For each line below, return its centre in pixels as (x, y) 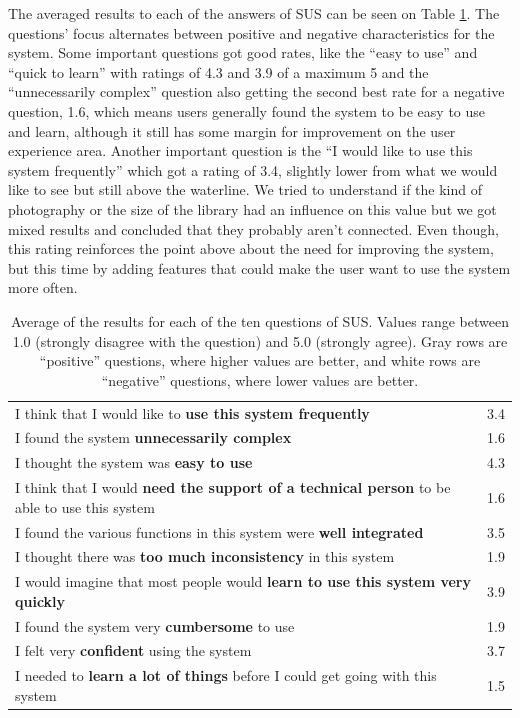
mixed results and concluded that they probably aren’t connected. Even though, (253, 228)
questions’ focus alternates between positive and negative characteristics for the (251, 32)
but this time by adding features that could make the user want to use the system (259, 267)
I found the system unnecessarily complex (153, 437)
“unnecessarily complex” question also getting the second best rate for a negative (256, 91)
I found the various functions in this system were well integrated (219, 531)
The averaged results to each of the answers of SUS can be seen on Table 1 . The (254, 13)
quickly (40, 600)
